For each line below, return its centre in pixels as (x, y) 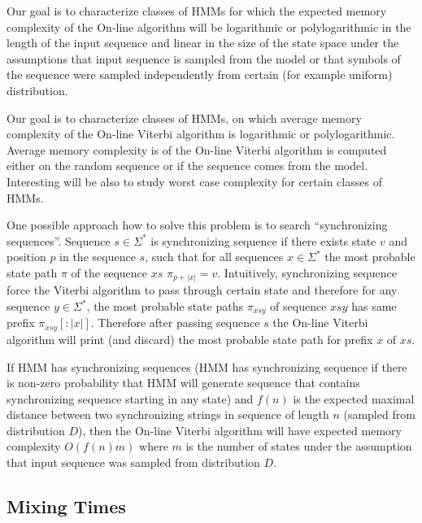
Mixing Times (66, 506)
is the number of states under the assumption (299, 446)
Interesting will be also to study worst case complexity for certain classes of (194, 181)
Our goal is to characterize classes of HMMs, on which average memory (184, 118)
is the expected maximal (354, 398)
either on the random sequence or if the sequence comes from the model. (187, 166)
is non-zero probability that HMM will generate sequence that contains (183, 383)
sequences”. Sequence (59, 240)
